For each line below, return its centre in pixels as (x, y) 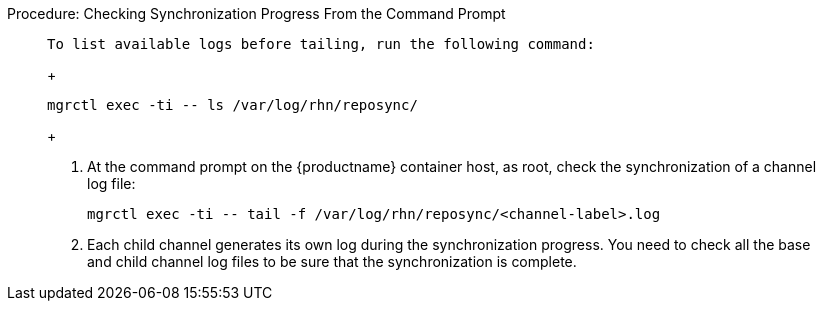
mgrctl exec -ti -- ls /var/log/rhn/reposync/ (232, 105)
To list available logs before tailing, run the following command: (321, 44)
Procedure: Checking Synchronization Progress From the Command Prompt (256, 13)
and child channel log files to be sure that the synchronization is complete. (332, 261)
